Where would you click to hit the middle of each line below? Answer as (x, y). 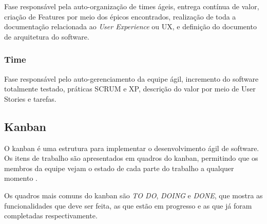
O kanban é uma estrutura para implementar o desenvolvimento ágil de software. (132, 148)
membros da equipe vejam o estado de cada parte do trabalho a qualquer (119, 168)
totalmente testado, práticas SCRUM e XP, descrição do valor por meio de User (130, 89)
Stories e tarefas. (30, 98)
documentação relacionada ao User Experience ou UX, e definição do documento (130, 26)
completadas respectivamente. (51, 216)
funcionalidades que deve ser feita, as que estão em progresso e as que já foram (128, 205)
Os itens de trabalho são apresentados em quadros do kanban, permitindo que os (131, 158)
